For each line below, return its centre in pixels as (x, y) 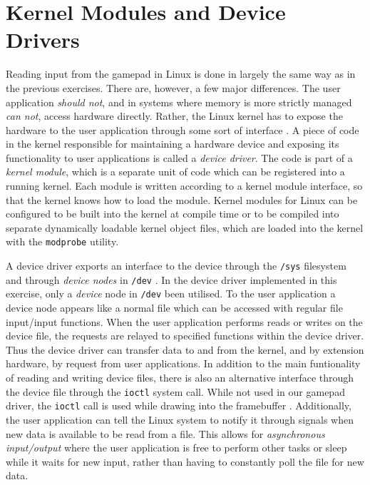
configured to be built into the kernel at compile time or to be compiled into (173, 214)
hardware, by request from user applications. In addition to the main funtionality (183, 363)
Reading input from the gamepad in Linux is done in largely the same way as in (181, 74)
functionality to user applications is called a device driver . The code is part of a (179, 157)
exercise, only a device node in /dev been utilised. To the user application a (171, 293)
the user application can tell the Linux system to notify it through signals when (180, 419)
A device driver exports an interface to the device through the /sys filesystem (176, 266)
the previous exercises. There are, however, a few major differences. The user (173, 87)
